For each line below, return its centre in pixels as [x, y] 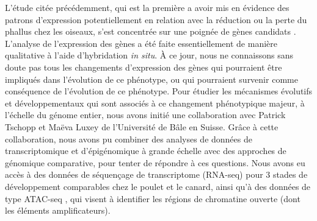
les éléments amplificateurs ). [58, 210]
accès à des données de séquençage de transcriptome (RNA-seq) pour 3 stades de [156, 174]
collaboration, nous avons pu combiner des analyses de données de [129, 139]
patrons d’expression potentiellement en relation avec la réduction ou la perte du [156, 19]
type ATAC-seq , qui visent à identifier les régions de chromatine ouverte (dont [153, 198]
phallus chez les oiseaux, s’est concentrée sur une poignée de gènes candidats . [151, 31]
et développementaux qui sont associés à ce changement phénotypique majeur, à [155, 103]
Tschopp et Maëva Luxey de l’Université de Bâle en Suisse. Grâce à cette [142, 126]
